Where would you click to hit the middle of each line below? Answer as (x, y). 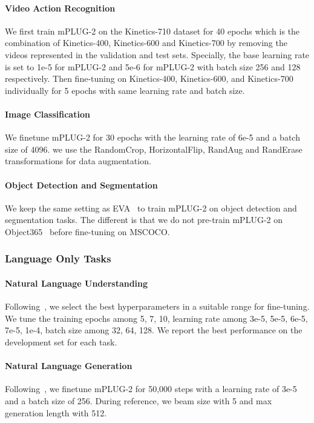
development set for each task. (61, 341)
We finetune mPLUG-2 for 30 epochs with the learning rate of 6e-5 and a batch (152, 137)
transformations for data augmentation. (78, 161)
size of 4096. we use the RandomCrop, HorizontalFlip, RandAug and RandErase (154, 149)
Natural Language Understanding (77, 283)
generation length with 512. (56, 412)
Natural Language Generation (69, 366)
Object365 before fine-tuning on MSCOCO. (87, 231)
